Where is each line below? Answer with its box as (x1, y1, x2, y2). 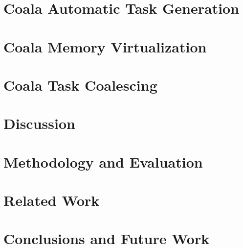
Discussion (3, 113, 75, 133)
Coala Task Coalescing (3, 74, 157, 95)
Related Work (3, 190, 100, 210)
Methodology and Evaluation (3, 151, 203, 172)
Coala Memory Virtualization (3, 36, 207, 56)
